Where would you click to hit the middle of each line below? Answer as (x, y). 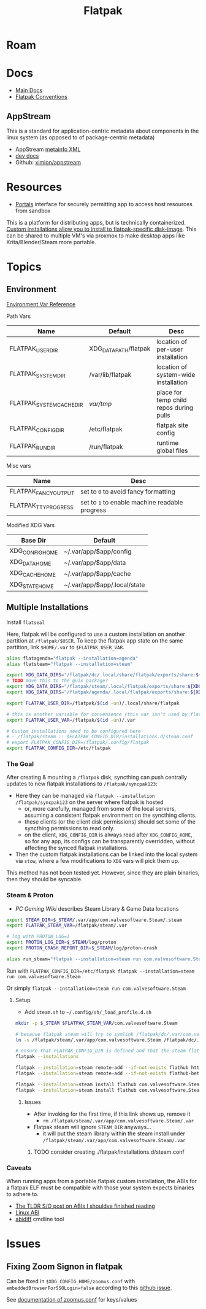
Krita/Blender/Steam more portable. (51, 242)
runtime (167, 442)
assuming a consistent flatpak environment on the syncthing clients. (110, 815)
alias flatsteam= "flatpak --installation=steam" (70, 664)
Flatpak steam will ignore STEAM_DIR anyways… (92, 1127)
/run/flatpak (106, 447)
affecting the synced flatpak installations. (76, 848)
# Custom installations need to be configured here (74, 731)
